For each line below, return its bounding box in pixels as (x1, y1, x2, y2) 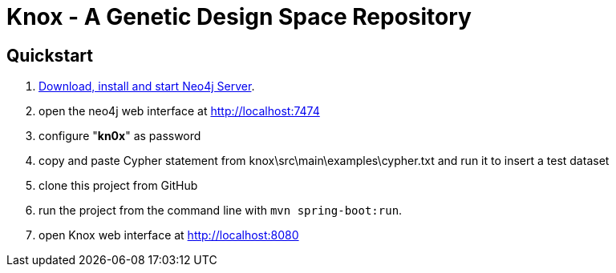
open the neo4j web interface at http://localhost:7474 (38, 104, 320, 118)
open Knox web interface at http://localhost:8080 (38, 228, 299, 243)
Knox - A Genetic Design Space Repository (6, 3, 472, 30)
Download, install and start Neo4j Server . (38, 79, 255, 94)
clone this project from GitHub (38, 179, 198, 193)
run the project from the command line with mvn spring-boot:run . (38, 203, 403, 218)
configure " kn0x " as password (38, 129, 201, 143)
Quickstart (6, 45, 94, 66)
